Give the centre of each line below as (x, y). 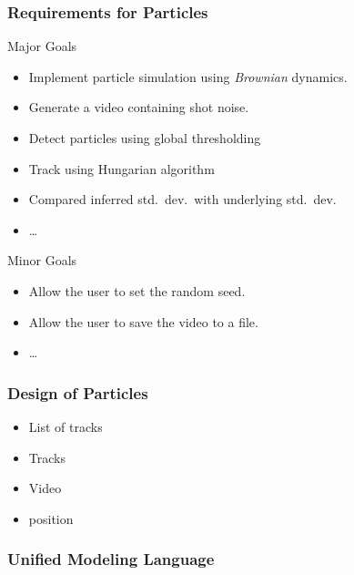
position (51, 518)
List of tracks (66, 426)
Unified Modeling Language (111, 559)
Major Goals (42, 46)
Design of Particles (78, 392)
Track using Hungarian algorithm (121, 168)
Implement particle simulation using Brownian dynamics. (188, 76)
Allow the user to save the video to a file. (143, 321)
